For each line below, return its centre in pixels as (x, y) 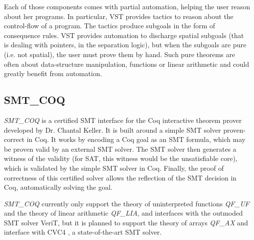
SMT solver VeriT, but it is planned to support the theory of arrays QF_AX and (126, 222)
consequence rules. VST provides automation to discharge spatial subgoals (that (124, 35)
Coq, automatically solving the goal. (58, 187)
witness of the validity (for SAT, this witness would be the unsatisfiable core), (121, 158)
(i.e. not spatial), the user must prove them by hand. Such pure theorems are (120, 54)
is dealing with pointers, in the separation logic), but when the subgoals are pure (125, 45)
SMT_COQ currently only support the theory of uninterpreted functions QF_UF (127, 203)
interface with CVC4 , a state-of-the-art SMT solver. (83, 232)
